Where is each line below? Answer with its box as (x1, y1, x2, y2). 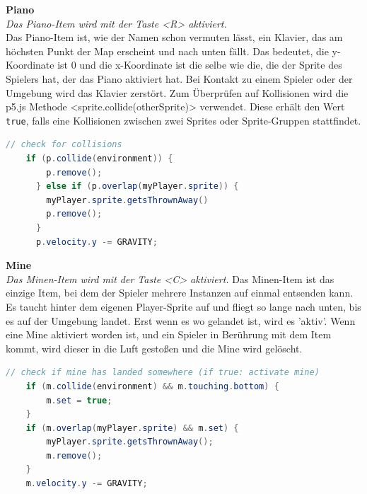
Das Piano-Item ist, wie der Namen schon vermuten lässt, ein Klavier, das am (6, 30, 343, 45)
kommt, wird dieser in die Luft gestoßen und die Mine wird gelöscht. (6, 340, 303, 355)
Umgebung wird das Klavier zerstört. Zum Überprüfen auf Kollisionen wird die (6, 85, 349, 100)
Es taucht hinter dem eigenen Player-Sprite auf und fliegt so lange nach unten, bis (6, 299, 361, 314)
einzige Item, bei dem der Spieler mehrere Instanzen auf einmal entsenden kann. (6, 285, 354, 300)
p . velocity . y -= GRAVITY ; (35, 236, 158, 247)
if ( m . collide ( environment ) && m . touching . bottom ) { (25, 381, 279, 391)
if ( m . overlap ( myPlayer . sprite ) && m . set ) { (25, 423, 239, 433)
